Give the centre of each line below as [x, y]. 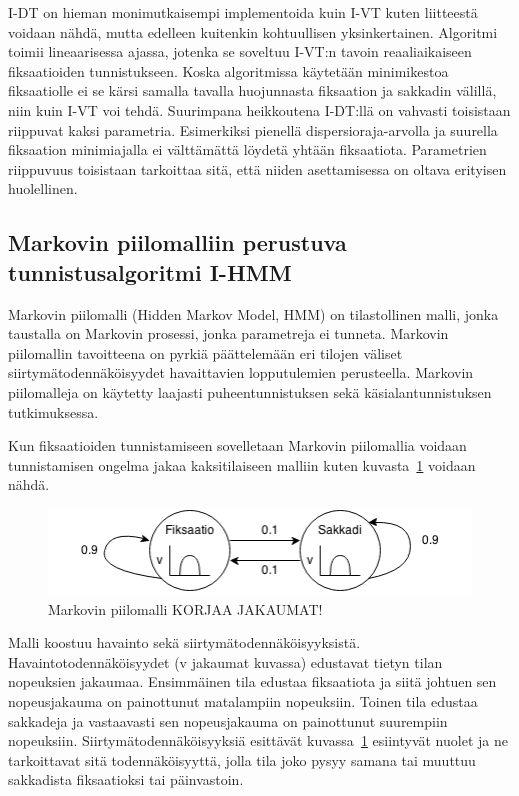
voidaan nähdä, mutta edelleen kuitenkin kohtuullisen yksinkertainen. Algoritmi [253, 31]
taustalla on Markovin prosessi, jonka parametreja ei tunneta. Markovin [228, 333]
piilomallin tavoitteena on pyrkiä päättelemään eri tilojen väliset [205, 352]
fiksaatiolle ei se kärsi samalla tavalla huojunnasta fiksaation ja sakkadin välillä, [252, 90]
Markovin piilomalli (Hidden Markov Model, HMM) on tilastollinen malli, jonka [253, 313]
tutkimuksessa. [53, 411]
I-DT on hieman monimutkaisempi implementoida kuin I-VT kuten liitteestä [243, 12]
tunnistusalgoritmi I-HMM [150, 271]
